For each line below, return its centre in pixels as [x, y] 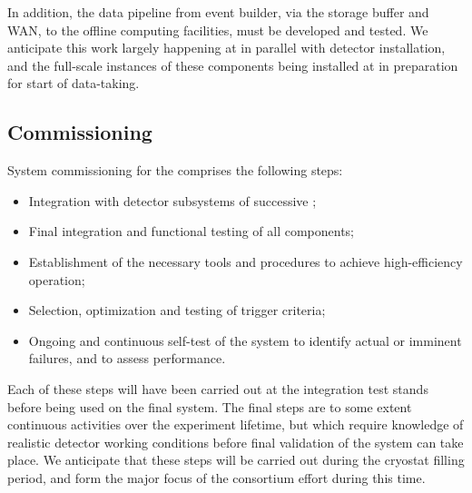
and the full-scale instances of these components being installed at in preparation [233, 65]
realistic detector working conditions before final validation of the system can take [236, 442]
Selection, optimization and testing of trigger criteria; [177, 310]
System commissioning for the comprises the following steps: [175, 170]
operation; [57, 279]
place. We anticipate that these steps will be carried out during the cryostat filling [236, 460]
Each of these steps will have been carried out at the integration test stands [218, 388]
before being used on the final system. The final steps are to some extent [210, 406]
